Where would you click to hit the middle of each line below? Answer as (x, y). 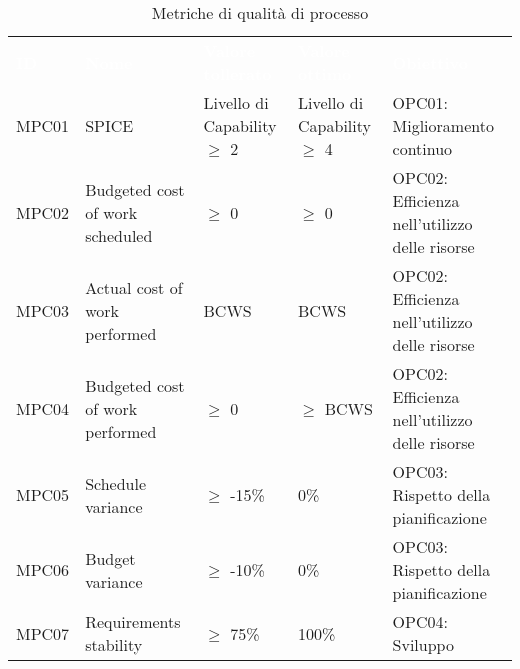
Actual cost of (134, 287)
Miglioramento (443, 125)
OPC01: (420, 102)
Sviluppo (423, 644)
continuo (422, 148)
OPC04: (420, 621)
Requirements (133, 621)
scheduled (119, 235)
